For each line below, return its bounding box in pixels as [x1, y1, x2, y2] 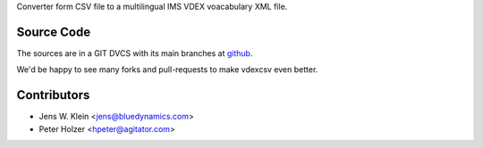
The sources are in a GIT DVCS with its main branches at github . [16, 47, 253, 58]
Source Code [16, 24, 91, 39]
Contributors [16, 87, 90, 103]
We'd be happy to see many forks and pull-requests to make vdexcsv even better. [16, 64, 318, 75]
